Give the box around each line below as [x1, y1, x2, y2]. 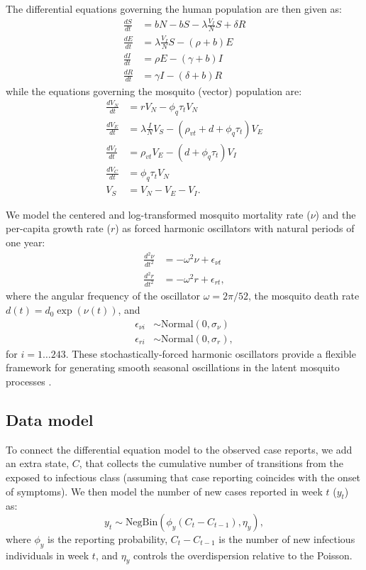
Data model [6, 408, 94, 430]
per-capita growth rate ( [6, 221, 111, 236]
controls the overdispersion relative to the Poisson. [133, 547, 353, 562]
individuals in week [6, 547, 89, 562]
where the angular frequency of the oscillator [6, 288, 201, 303]
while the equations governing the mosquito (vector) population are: [6, 83, 302, 98]
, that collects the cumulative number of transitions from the [79, 456, 343, 471]
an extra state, [6, 456, 70, 471]
